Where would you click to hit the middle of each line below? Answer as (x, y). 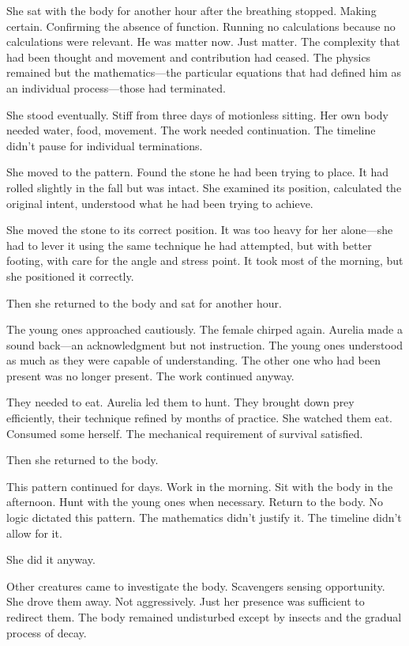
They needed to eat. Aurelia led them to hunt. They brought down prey (180, 402)
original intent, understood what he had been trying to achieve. (160, 203)
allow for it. (34, 533)
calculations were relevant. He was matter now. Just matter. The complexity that (203, 42)
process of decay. (47, 632)
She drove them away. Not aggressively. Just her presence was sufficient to (186, 601)
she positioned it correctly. (70, 276)
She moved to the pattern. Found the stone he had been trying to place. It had (198, 172)
